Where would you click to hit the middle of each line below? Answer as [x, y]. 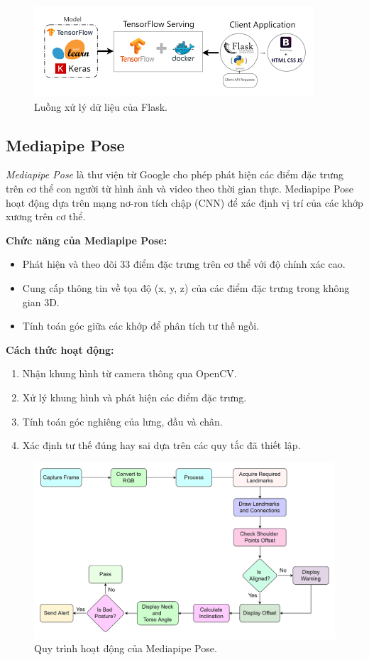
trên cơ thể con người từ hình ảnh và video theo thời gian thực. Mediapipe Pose [180, 188]
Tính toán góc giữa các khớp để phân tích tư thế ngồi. [141, 326]
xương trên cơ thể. [46, 216]
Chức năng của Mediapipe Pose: [87, 240]
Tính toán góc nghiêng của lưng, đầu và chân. [122, 421]
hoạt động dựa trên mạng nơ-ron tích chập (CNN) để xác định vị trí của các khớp [184, 202]
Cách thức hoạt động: [60, 349]
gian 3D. [41, 302]
